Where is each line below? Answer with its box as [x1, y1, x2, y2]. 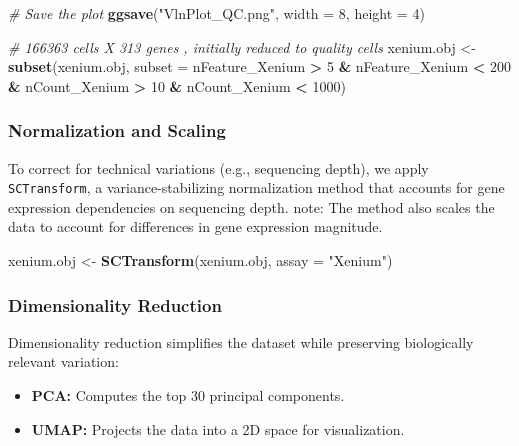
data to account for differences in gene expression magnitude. [8, 216, 383, 237]
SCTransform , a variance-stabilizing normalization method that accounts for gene [8, 177, 505, 198]
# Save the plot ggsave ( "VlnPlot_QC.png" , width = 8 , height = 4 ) [8, 3, 425, 23]
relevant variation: [8, 351, 119, 372]
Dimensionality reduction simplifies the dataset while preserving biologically [8, 331, 474, 352]
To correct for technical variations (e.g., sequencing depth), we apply [8, 157, 429, 178]
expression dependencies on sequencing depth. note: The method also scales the [8, 196, 495, 217]
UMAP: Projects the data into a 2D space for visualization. [31, 418, 405, 439]
